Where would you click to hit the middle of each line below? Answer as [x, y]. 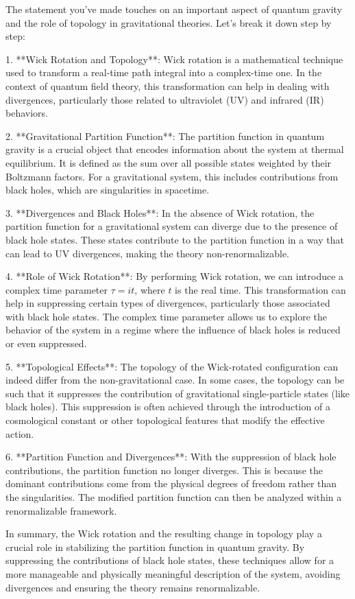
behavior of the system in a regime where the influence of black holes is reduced [173, 330]
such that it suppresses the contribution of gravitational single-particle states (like [178, 393]
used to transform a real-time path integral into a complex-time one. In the [164, 72]
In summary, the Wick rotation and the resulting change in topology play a [164, 533]
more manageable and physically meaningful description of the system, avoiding [173, 573]
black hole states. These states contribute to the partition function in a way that [175, 239]
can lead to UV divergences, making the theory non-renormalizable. [148, 253]
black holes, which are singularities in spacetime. [108, 190]
